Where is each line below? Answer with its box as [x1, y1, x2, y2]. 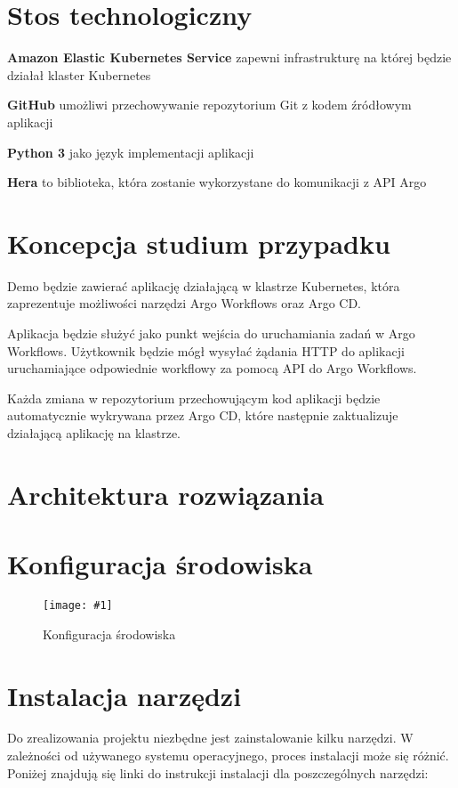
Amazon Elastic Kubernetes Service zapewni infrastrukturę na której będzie [7, 48, 452, 67]
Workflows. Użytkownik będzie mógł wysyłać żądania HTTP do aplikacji [7, 341, 405, 360]
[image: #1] [43, 599, 113, 613]
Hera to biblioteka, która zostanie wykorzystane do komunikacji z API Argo [7, 173, 427, 191]
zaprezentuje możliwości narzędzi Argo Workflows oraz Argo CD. [7, 294, 361, 313]
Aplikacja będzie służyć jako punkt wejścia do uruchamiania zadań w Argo [7, 324, 415, 342]
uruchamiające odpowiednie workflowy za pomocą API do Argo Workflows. [7, 359, 417, 378]
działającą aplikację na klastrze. [7, 423, 181, 442]
